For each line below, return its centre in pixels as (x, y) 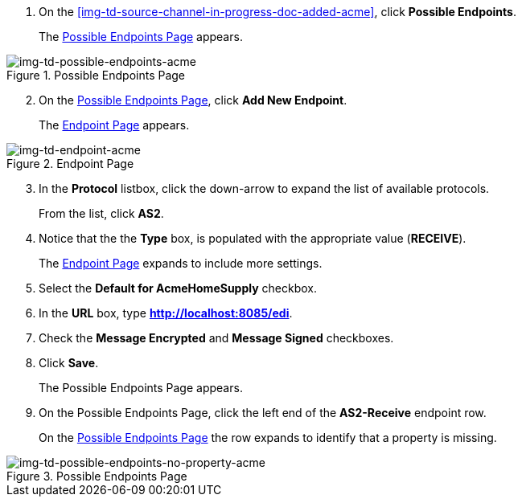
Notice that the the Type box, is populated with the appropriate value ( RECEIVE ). (253, 238)
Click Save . (69, 363)
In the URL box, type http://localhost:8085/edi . (166, 313)
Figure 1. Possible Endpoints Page (96, 75)
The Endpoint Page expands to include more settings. (181, 263)
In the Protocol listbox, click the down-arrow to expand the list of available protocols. (264, 188)
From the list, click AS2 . (101, 213)
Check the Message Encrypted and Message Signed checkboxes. (216, 338)
